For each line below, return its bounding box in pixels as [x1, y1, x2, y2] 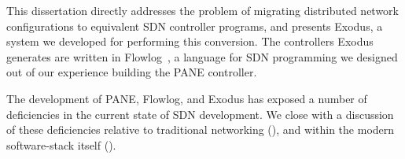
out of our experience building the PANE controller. [6, 64, 257, 80]
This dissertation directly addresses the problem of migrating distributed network [6, 2, 399, 18]
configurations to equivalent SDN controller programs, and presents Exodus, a [6, 17, 383, 34]
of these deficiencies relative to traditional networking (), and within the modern [6, 121, 395, 138]
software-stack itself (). [6, 136, 116, 153]
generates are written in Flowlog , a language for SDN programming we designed [6, 48, 398, 65]
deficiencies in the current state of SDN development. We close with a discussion [6, 105, 394, 122]
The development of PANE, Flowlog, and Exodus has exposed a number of [6, 90, 367, 106]
